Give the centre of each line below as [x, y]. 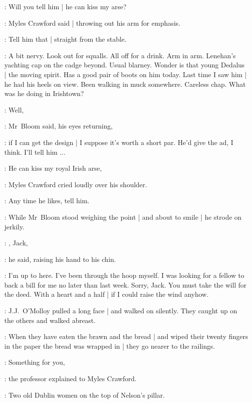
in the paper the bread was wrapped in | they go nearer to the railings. [110, 346]
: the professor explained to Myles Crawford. [71, 379]
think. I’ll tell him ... [35, 152]
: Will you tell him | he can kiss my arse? [65, 6]
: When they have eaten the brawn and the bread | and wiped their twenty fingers [126, 336]
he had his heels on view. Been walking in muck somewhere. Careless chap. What [125, 84]
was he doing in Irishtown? [44, 93]
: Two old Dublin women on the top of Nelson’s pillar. [85, 395]
